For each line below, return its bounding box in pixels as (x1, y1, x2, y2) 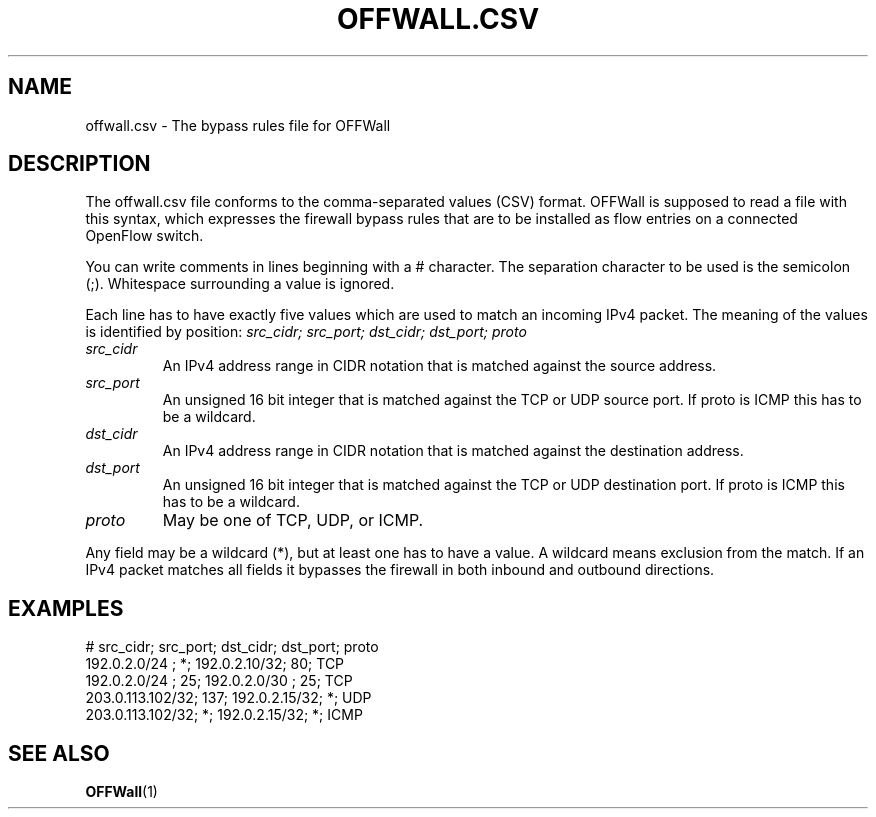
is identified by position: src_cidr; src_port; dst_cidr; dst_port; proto (85, 323, 527, 341)
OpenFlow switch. (85, 227, 204, 245)
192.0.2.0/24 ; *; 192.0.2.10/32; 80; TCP (85, 655, 345, 673)
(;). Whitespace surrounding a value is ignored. (85, 275, 395, 293)
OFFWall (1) (85, 783, 158, 801)
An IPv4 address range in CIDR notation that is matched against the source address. (162, 357, 717, 375)
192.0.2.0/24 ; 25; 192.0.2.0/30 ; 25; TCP (85, 672, 353, 690)
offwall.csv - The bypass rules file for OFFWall (85, 116, 391, 134)
